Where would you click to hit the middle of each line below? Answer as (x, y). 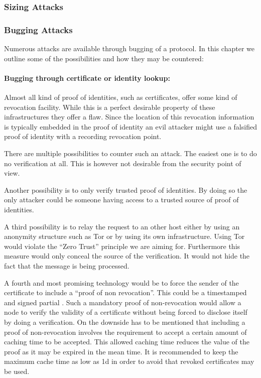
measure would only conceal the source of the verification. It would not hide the (127, 256)
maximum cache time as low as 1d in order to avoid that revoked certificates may (129, 361)
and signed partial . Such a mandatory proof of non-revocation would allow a (123, 302)
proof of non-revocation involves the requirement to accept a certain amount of (125, 332)
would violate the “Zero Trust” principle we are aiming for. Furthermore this (122, 246)
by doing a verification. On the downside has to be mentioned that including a (125, 322)
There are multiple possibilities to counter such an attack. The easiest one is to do (130, 153)
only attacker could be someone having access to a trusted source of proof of (121, 200)
